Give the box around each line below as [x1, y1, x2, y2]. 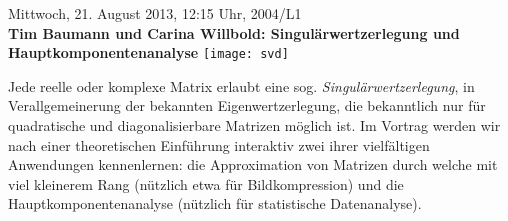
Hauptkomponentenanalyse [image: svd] [8, 42, 289, 63]
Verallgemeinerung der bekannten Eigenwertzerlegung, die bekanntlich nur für [8, 95, 486, 116]
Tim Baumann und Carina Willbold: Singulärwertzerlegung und [8, 22, 460, 43]
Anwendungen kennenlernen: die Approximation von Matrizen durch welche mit [8, 154, 498, 175]
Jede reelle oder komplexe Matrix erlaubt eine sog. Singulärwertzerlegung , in [8, 75, 475, 96]
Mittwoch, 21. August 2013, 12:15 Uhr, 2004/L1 [8, 3, 302, 23]
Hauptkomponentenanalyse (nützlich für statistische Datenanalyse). [8, 193, 422, 214]
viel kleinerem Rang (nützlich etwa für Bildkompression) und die [8, 173, 404, 194]
